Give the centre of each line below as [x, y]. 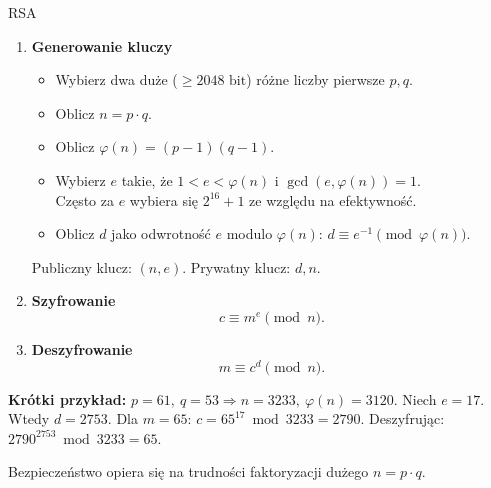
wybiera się [163, 199]
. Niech [415, 398]
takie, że [147, 179]
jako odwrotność [161, 233]
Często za [84, 199]
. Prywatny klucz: [236, 266]
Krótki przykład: [67, 398]
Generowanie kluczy [102, 45]
